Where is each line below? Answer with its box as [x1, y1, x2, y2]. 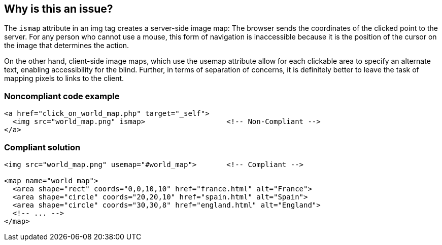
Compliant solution [4, 142, 81, 152]
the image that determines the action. [4, 41, 129, 50]
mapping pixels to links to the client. [4, 74, 124, 83]
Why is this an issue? [4, 3, 113, 15]
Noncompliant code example [4, 91, 120, 101]
